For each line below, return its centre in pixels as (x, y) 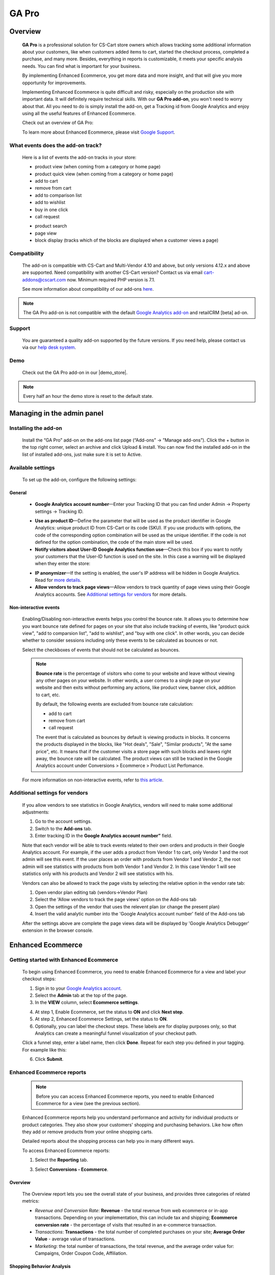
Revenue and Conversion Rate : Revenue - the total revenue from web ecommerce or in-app (131, 1210)
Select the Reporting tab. (62, 1160)
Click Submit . (49, 1059)
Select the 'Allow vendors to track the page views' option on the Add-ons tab (116, 900)
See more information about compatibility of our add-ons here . (88, 289)
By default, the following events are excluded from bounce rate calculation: (115, 704)
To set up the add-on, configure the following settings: (79, 479)
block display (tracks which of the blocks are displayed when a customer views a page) (127, 240)
